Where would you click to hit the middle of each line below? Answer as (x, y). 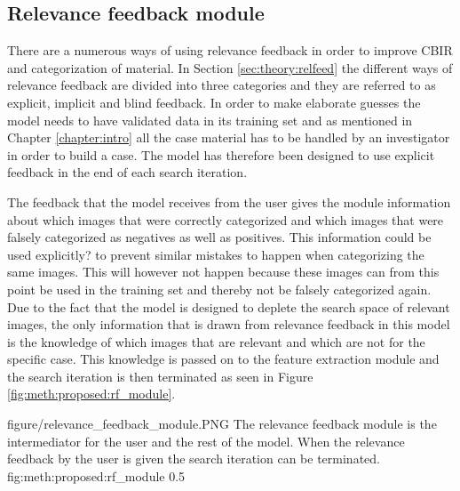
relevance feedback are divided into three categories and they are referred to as (222, 85)
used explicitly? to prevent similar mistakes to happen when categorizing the (216, 254)
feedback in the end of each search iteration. (127, 172)
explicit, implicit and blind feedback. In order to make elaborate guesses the (214, 102)
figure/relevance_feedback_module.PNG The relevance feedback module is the (222, 424)
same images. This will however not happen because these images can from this (223, 272)
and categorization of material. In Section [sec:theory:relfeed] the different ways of (230, 67)
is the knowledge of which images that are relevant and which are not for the (216, 341)
